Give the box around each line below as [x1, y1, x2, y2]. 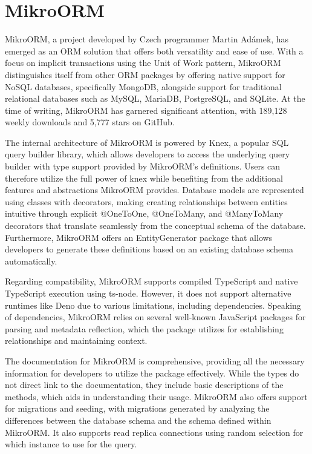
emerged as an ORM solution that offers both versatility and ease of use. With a [5, 44, 304, 57]
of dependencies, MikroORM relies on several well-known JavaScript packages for [5, 311, 306, 323]
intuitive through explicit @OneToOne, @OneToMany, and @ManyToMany [5, 207, 284, 220]
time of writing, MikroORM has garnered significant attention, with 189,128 [5, 104, 287, 116]
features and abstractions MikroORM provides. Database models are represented [5, 183, 304, 196]
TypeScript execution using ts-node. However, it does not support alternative [5, 287, 291, 299]
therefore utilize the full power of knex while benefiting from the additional [5, 171, 283, 184]
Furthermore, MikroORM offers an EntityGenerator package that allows [5, 231, 273, 243]
